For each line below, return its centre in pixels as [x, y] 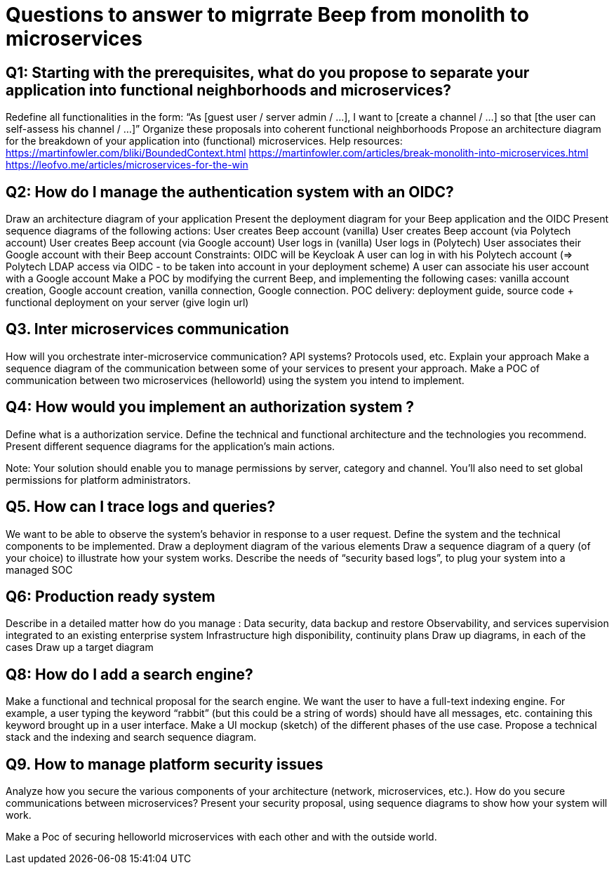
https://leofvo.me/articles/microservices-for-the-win [127, 165]
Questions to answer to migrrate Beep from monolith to [267, 15]
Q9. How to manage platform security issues [165, 764]
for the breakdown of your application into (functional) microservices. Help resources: [204, 141]
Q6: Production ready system [111, 596]
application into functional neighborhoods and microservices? [229, 90]
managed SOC [39, 569]
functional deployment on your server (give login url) [127, 303]
